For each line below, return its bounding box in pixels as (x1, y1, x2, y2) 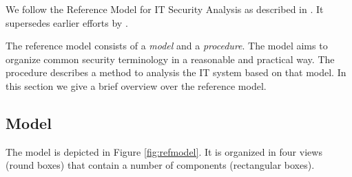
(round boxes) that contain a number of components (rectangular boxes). (6, 158, 315, 172)
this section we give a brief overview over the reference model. (6, 78, 267, 93)
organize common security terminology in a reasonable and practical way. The (6, 51, 335, 66)
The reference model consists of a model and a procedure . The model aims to (6, 38, 328, 53)
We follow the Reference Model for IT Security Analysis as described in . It (6, 2, 324, 16)
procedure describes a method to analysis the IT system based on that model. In (6, 65, 346, 80)
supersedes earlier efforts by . (6, 15, 128, 29)
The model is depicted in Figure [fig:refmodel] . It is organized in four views (6, 144, 322, 158)
